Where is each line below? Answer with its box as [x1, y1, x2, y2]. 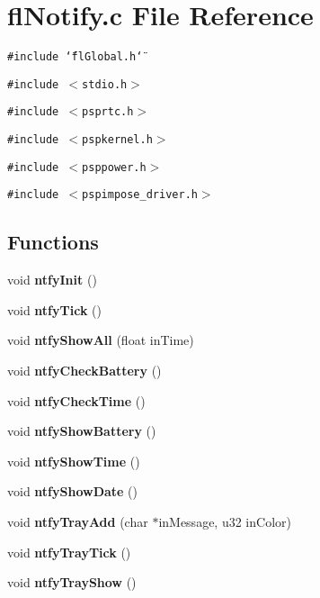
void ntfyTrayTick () [7, 542, 131, 561]
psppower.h [82, 160, 147, 174]
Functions [7, 228, 99, 256]
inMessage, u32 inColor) [158, 512, 291, 531]
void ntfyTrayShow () [7, 573, 137, 592]
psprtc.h [82, 105, 134, 119]
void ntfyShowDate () [7, 482, 138, 501]
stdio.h [82, 77, 128, 91]
